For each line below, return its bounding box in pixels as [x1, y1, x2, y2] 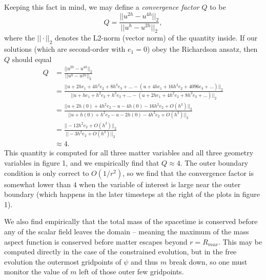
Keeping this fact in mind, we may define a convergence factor [4, 2, 199, 12]
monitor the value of [4, 266, 68, 277]
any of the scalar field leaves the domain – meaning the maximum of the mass [4, 226, 249, 237]
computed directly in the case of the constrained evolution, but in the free [4, 246, 237, 257]
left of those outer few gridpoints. [79, 266, 184, 277]
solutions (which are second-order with [4, 44, 126, 54]
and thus [130, 256, 158, 267]
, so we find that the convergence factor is [122, 167, 254, 178]
